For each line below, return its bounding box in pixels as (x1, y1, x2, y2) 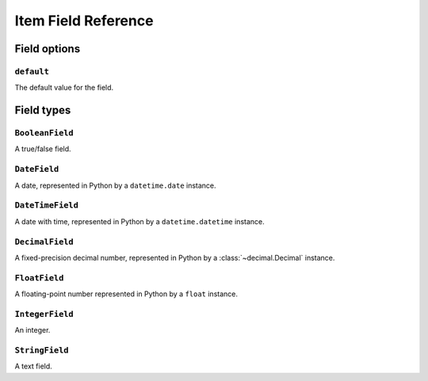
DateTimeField (14, 200, 79, 211)
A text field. (14, 361, 53, 371)
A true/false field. (14, 144, 71, 154)
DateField (14, 164, 59, 174)
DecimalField (14, 236, 75, 247)
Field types (14, 104, 71, 117)
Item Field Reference (14, 12, 154, 29)
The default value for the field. (14, 83, 114, 93)
